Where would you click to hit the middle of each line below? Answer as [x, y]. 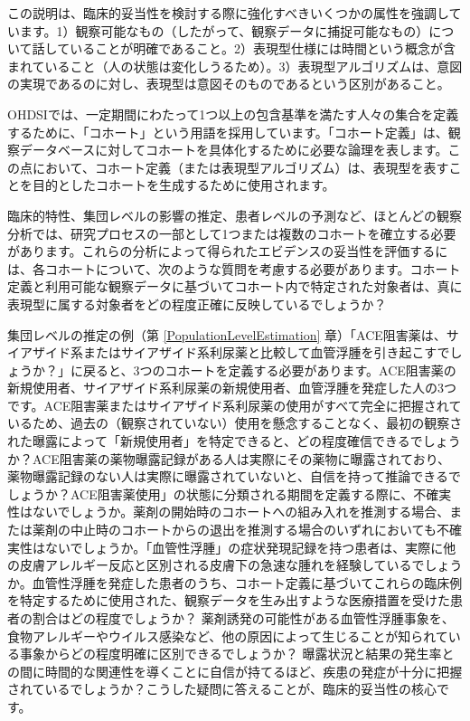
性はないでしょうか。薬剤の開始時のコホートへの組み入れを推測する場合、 [229, 512]
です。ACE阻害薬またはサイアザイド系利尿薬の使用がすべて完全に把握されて [235, 405]
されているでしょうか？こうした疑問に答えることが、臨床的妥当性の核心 [222, 689]
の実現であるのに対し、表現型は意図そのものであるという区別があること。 [229, 84]
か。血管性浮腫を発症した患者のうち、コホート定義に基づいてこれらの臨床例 [235, 582]
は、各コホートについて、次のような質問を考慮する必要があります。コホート [234, 268]
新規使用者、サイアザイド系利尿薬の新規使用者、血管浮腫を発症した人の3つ [232, 388]
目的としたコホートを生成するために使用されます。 [183, 185]
